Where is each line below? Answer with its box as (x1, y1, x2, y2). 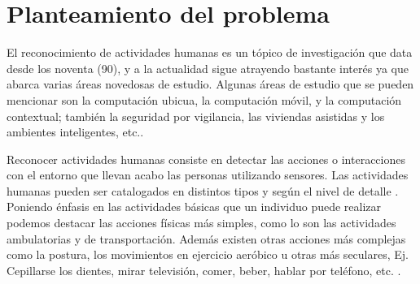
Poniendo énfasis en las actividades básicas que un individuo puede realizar (7, 198, 382, 215)
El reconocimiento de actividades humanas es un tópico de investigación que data (7, 44, 413, 61)
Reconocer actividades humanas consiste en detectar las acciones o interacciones (7, 150, 405, 167)
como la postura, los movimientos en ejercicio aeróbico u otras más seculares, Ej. (7, 246, 409, 263)
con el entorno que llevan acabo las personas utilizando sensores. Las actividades (7, 166, 409, 183)
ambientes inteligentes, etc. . (7, 123, 144, 140)
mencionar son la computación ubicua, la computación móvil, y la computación (7, 91, 402, 108)
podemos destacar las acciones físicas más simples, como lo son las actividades (7, 214, 396, 231)
